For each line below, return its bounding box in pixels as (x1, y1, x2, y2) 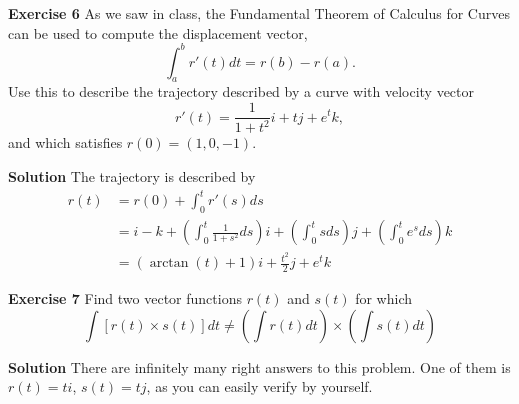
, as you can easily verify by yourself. (146, 376, 373, 397)
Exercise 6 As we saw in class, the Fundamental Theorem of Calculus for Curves (8, 3, 510, 23)
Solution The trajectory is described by (8, 166, 256, 187)
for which (355, 287, 413, 308)
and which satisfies (8, 132, 123, 153)
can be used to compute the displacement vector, (8, 22, 308, 43)
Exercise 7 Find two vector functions (8, 287, 242, 308)
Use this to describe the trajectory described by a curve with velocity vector (8, 81, 475, 102)
